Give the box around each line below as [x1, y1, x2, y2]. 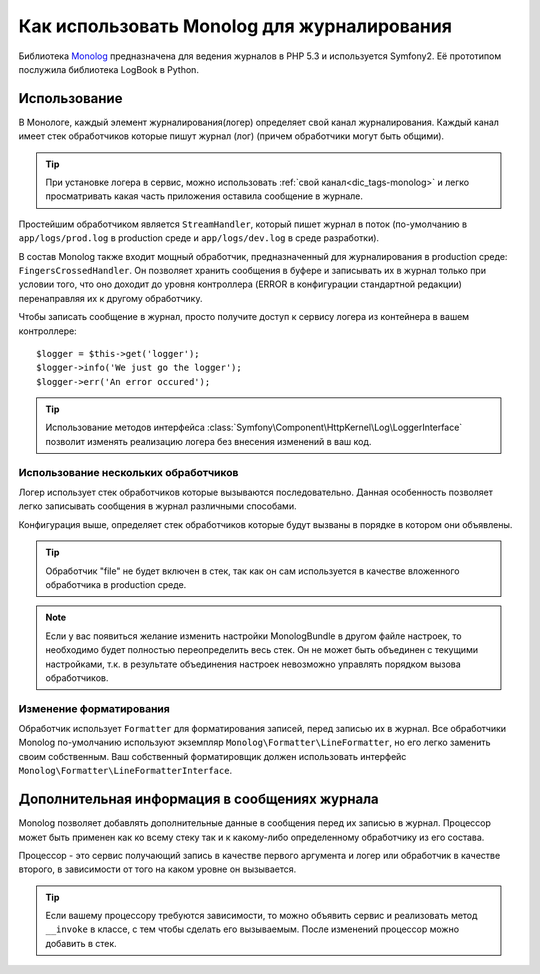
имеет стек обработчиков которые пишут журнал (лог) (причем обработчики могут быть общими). [18, 130, 445, 142]
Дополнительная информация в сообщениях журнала [18, 791, 379, 808]
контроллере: [18, 325, 77, 337]
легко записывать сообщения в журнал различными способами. [18, 500, 297, 512]
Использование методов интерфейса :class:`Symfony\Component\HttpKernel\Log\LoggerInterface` [45, 421, 463, 434]
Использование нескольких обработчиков [18, 465, 239, 479]
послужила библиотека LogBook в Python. [18, 63, 200, 75]
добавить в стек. [45, 937, 117, 949]
